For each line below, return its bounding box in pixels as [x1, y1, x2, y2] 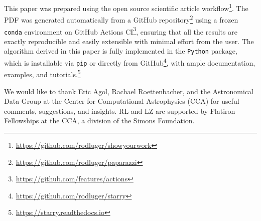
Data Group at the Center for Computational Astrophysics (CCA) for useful [4, 96, 239, 106]
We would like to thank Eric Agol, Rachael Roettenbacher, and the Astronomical [4, 86, 253, 96]
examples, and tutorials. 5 [4, 68, 81, 80]
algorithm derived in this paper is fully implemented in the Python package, [4, 46, 237, 56]
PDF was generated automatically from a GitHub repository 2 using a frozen [4, 13, 238, 25]
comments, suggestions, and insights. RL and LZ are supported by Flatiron [4, 105, 235, 116]
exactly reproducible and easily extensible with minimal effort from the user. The [4, 36, 254, 46]
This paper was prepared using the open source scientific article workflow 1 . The [4, 2, 248, 13]
